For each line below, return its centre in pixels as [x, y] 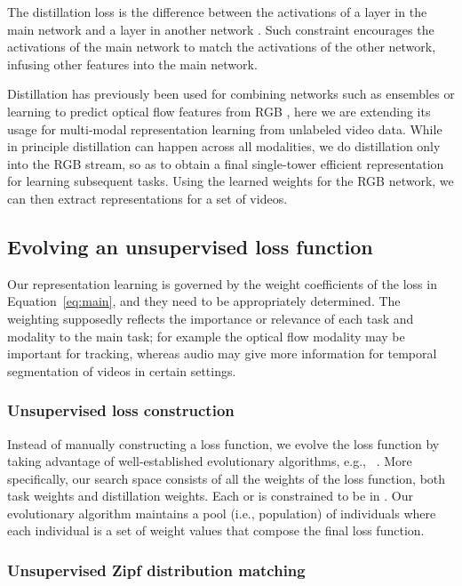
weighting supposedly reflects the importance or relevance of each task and [211, 318]
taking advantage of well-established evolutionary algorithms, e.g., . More [210, 461]
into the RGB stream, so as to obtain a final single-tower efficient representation [226, 163]
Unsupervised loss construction [121, 410]
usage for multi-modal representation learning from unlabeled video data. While [225, 128]
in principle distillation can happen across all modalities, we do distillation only [224, 146]
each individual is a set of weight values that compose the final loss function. [216, 530]
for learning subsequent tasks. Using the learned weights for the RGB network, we [231, 181]
